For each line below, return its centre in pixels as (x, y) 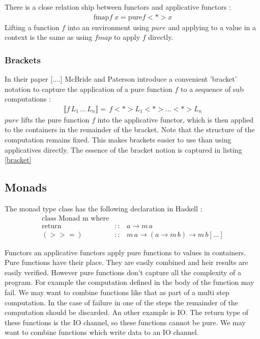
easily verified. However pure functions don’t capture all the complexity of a (123, 272)
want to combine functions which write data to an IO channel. (102, 332)
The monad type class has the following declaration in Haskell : (104, 209)
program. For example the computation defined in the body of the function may (129, 282)
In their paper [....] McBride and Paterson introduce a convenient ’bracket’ (121, 79)
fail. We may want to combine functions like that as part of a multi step (117, 292)
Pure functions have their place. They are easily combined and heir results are (126, 262)
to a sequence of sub (212, 89)
